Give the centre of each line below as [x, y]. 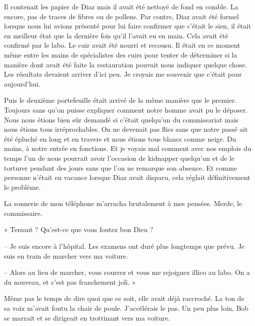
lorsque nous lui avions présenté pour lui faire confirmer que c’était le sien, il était [127, 26]
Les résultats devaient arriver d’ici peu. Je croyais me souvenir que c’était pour [123, 74]
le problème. [22, 187]
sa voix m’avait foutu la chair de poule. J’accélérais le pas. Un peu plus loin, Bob [126, 308]
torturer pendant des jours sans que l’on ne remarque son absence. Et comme [121, 167]
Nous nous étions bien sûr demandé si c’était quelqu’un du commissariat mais [121, 119]
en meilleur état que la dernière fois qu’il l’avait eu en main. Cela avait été [116, 35]
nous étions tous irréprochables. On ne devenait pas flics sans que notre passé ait [126, 129]
